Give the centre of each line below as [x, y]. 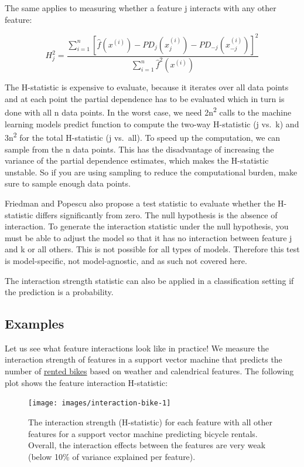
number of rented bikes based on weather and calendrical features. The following [149, 371]
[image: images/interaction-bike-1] [100, 403]
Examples [35, 324]
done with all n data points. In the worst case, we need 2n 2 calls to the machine [148, 111]
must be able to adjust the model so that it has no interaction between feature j [148, 237]
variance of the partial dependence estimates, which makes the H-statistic [137, 160]
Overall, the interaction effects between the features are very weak [147, 445]
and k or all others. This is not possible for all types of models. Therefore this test [152, 249]
